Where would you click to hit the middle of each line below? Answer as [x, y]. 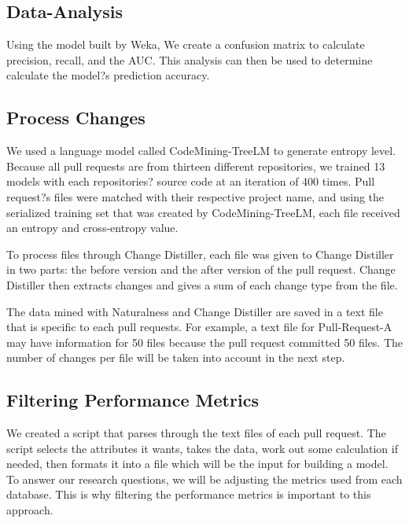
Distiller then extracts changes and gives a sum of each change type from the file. [202, 284]
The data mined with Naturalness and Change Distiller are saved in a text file [195, 311]
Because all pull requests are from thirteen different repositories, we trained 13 [196, 166]
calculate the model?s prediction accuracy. [108, 75]
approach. [30, 510]
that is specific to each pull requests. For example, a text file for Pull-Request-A [199, 327]
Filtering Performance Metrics [133, 400]
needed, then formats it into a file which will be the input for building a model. [197, 464]
